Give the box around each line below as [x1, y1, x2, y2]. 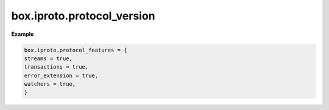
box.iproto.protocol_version [11, 9, 155, 22]
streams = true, [24, 55, 73, 62]
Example [11, 30, 34, 38]
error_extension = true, [24, 72, 99, 79]
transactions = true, [24, 64, 89, 70]
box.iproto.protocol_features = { [24, 46, 127, 53]
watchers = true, [24, 81, 76, 88]
